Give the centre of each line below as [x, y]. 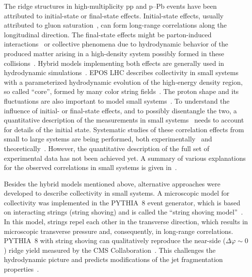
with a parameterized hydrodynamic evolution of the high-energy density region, [123, 82]
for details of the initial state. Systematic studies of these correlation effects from [124, 129]
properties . [22, 269]
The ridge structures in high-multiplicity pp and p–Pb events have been [110, 6]
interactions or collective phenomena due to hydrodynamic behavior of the [116, 44]
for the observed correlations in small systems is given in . [90, 167]
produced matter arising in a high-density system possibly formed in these [114, 53]
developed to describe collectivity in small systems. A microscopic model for [117, 193]
